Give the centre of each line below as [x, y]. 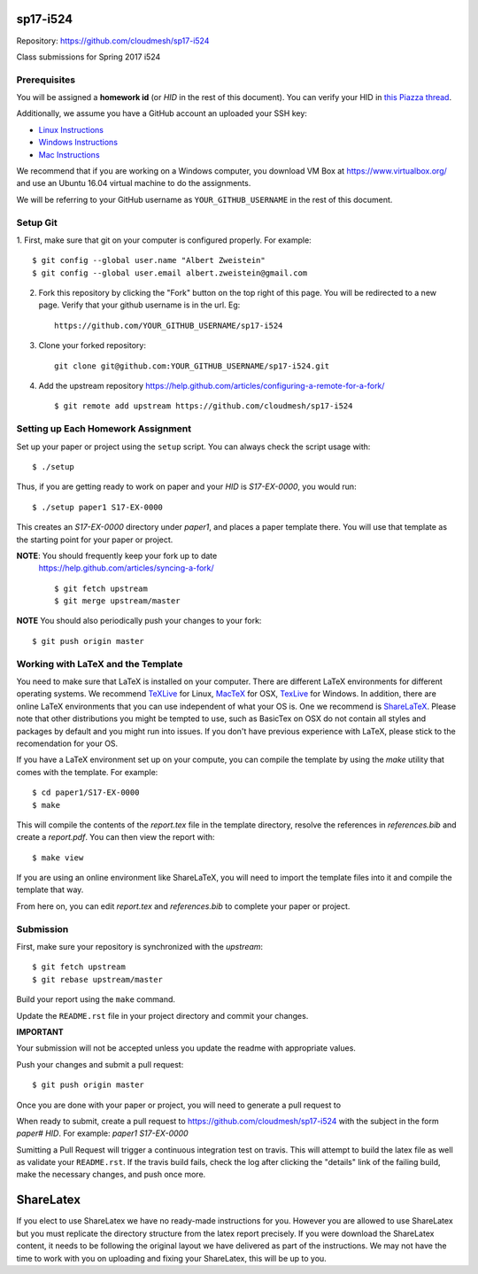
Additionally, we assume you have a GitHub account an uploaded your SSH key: [162, 113]
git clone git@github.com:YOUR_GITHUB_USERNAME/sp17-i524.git [192, 366]
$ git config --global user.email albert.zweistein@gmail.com [170, 273]
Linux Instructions [71, 129]
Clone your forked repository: [92, 346]
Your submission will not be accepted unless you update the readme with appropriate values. [186, 1048]
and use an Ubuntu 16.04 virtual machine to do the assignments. [134, 183]
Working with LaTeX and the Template [100, 664]
